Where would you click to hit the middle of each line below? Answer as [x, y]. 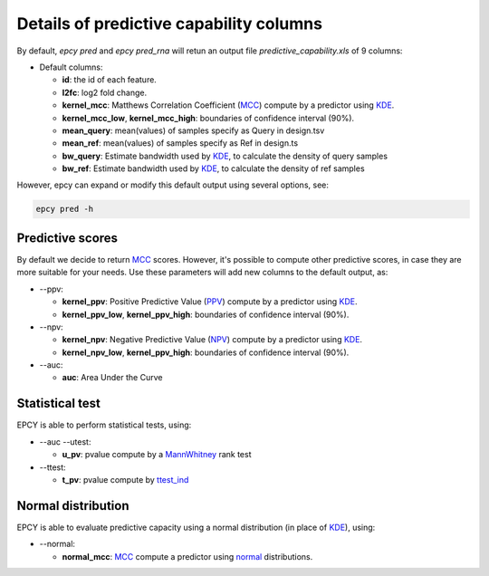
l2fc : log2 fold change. [105, 92]
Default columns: [71, 67]
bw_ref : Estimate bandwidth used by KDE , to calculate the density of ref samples [214, 168]
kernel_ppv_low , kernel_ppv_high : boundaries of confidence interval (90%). [206, 314]
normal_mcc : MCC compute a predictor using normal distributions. [187, 556]
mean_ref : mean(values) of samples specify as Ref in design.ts [180, 143]
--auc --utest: [65, 442]
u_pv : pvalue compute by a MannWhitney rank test [157, 455]
